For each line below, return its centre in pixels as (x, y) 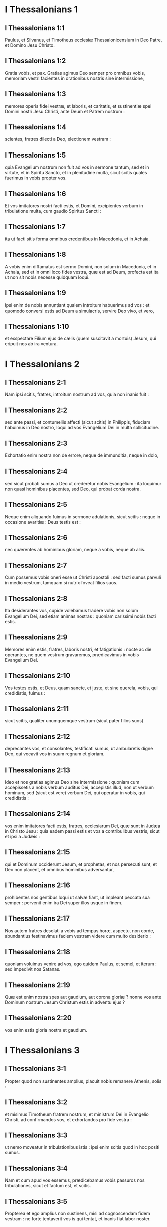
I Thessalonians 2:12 (38, 737)
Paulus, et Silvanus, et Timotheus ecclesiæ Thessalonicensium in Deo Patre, (84, 40)
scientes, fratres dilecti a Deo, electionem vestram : (58, 139)
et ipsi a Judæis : (23, 836)
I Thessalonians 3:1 (36, 1069)
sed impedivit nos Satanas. (33, 969)
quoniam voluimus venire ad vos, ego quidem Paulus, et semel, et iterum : (81, 964)
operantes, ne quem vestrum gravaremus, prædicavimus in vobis (72, 654)
